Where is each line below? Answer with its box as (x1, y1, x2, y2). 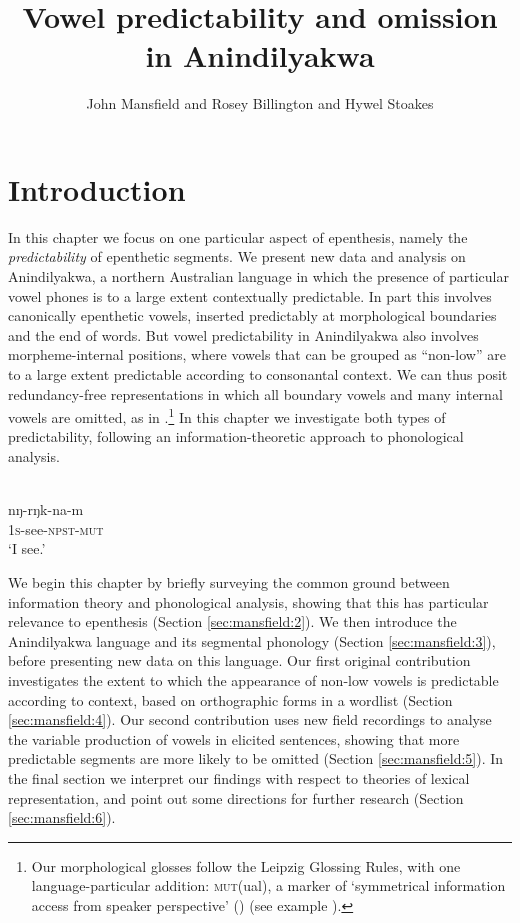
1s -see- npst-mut (8, 518, 104, 539)
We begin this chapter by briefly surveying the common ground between (8, 572, 450, 592)
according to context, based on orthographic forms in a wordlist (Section (8, 689, 453, 710)
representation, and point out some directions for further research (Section (8, 787, 464, 808)
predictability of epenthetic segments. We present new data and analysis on (8, 246, 466, 267)
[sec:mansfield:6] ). (8, 807, 116, 828)
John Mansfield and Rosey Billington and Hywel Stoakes (86, 93, 434, 114)
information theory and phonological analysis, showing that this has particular (8, 591, 489, 612)
